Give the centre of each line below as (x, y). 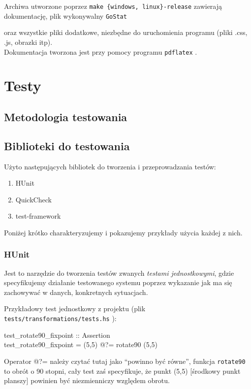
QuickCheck (33, 199)
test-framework (38, 216)
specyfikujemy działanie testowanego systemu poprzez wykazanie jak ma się (118, 282)
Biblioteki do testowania (67, 146)
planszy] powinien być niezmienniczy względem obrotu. (87, 380)
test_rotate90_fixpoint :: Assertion (57, 335)
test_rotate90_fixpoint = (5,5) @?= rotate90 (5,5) (81, 344)
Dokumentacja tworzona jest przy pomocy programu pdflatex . (101, 51)
